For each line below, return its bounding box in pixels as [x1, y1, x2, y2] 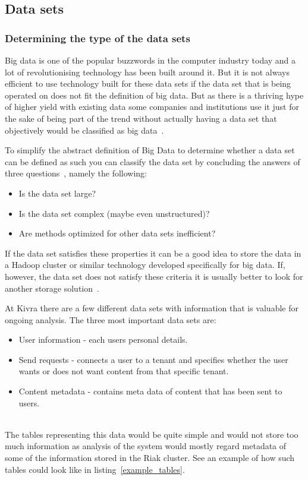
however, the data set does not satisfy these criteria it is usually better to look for [5, 270, 303, 282]
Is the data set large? [18, 187, 96, 199]
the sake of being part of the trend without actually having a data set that [5, 112, 277, 124]
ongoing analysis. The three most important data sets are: [5, 313, 216, 326]
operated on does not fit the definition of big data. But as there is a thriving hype [5, 89, 304, 101]
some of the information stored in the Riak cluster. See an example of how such [5, 451, 295, 464]
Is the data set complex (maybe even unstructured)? [18, 207, 210, 219]
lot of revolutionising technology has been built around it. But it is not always [5, 65, 290, 78]
